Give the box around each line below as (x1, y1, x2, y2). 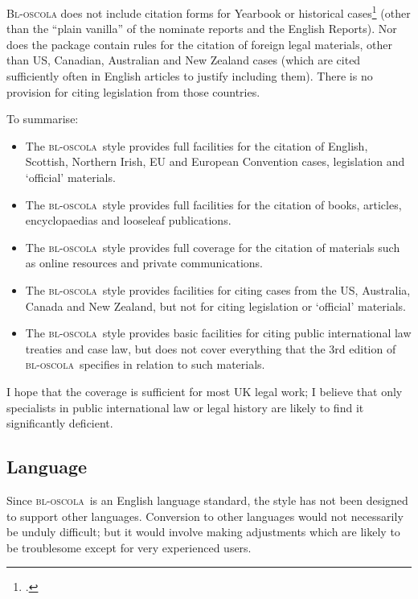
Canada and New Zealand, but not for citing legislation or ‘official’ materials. (25, 297, 406, 314)
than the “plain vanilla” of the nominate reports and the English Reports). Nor (6, 20, 397, 37)
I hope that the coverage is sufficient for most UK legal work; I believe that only (6, 382, 403, 399)
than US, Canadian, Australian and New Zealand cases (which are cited (6, 52, 361, 68)
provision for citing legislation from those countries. (6, 83, 260, 100)
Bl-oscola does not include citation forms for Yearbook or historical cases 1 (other (6, 2, 411, 21)
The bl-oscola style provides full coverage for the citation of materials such (25, 238, 400, 255)
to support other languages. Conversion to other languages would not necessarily (6, 507, 404, 524)
